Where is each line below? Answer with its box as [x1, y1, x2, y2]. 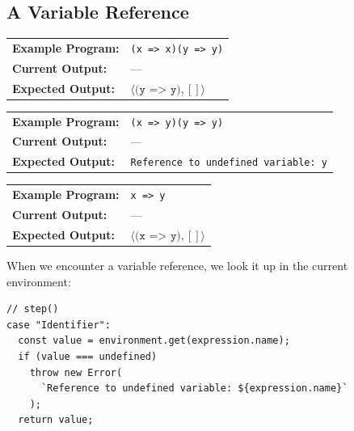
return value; [18, 414, 94, 426]
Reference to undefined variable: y [130, 157, 327, 169]
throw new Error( [29, 366, 123, 378]
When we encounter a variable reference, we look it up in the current [6, 257, 348, 274]
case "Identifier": [6, 319, 111, 331]
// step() [6, 303, 59, 315]
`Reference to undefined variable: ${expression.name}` [40, 382, 348, 395]
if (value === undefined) [18, 351, 158, 363]
